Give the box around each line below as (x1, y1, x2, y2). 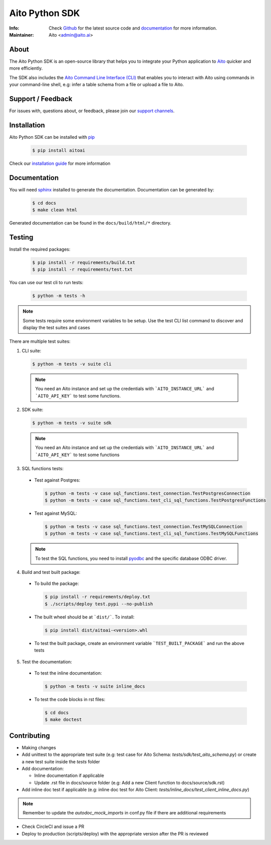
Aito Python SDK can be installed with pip (9, 134, 95, 140)
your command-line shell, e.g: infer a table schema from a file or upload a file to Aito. (9, 82, 184, 88)
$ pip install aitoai (32, 147, 85, 153)
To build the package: (34, 580, 79, 586)
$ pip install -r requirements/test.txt (32, 267, 132, 273)
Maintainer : (9, 32, 34, 38)
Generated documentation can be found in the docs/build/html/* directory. (9, 220, 171, 226)
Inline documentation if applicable (34, 772, 104, 779)
